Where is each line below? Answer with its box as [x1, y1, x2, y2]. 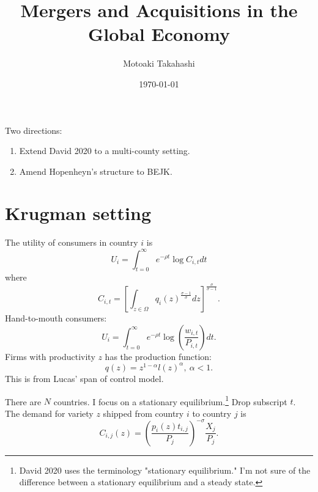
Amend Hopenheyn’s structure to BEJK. [19, 164, 172, 177]
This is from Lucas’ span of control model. [5, 372, 164, 384]
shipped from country [103, 406, 184, 419]
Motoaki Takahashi [123, 57, 195, 70]
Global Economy [87, 21, 231, 46]
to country [192, 406, 232, 419]
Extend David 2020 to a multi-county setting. [19, 144, 190, 157]
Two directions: [5, 123, 62, 136]
